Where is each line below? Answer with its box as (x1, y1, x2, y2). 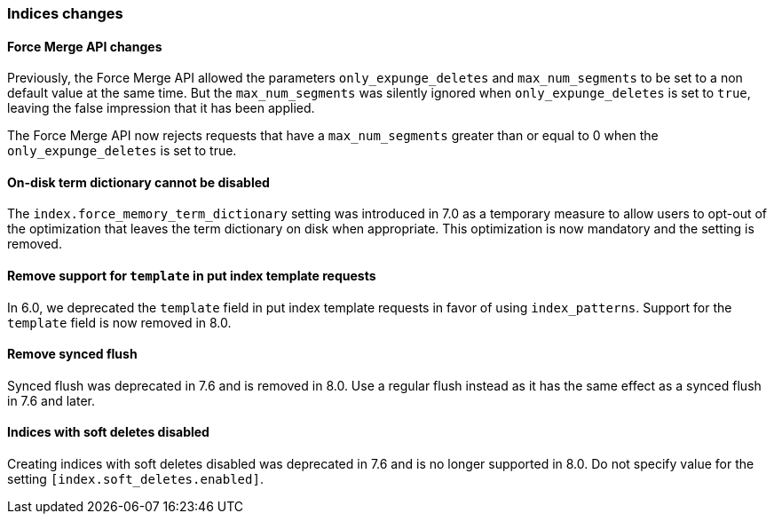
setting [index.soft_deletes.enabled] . (7, 471, 264, 487)
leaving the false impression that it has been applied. (7, 100, 315, 116)
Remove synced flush (7, 346, 138, 362)
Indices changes (7, 4, 123, 22)
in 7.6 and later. (7, 392, 95, 408)
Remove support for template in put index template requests (7, 268, 376, 284)
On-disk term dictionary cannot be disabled (7, 174, 270, 190)
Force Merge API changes (7, 38, 162, 54)
